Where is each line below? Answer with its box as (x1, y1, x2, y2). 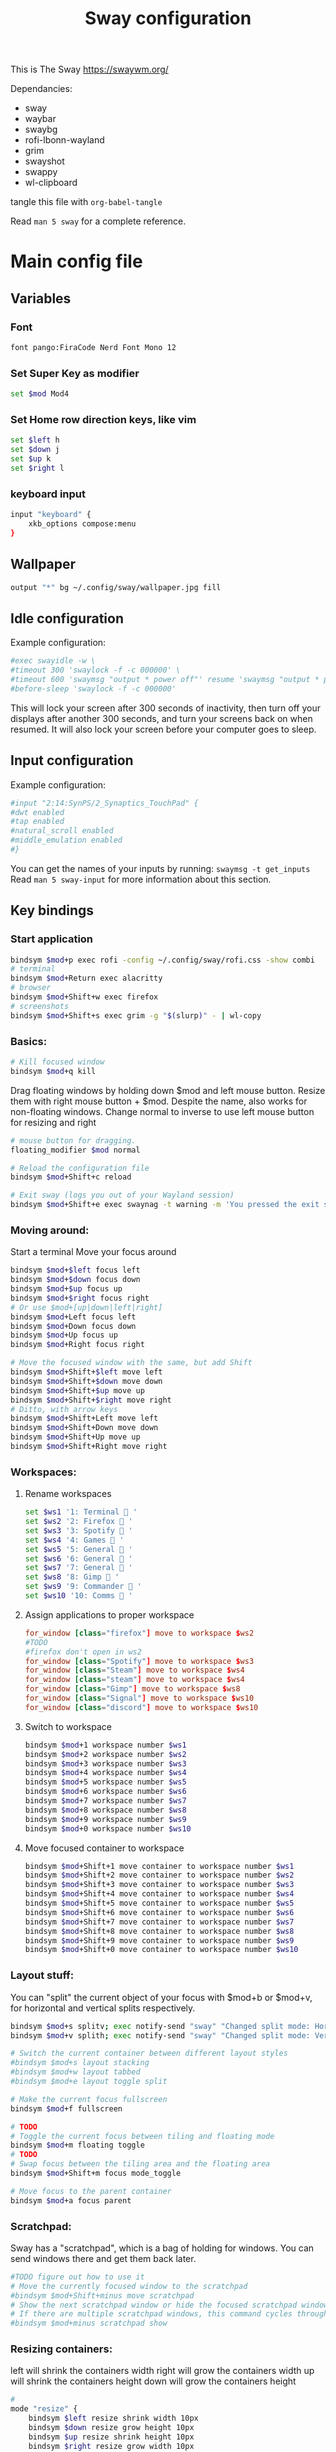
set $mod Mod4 (10, 389, 70, 399)
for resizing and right (10, 1116, 97, 1128)
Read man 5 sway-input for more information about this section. (10, 873, 272, 885)
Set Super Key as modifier (10, 366, 140, 380)
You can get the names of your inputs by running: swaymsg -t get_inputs (10, 862, 311, 874)
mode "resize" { (10, 2404, 78, 2414)
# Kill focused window (10, 1057, 105, 1067)
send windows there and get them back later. (10, 2252, 197, 2264)
